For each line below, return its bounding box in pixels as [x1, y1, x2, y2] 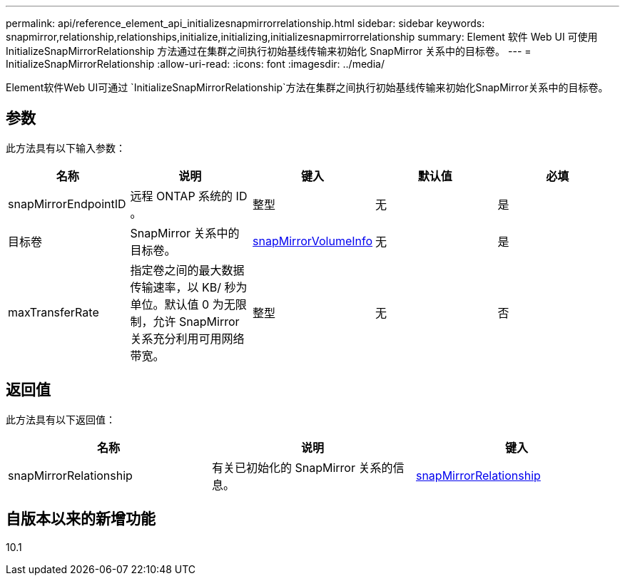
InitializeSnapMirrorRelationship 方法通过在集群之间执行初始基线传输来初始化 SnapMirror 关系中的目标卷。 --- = [6, 45, 532, 57]
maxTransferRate [8, 304, 99, 319]
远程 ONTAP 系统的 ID [130, 188, 248, 203]
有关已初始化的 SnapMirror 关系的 [211, 460, 393, 475]
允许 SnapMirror [153, 314, 240, 329]
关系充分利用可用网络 [130, 331, 245, 346]
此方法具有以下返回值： [6, 413, 116, 426]
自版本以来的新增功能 [6, 510, 156, 528]
